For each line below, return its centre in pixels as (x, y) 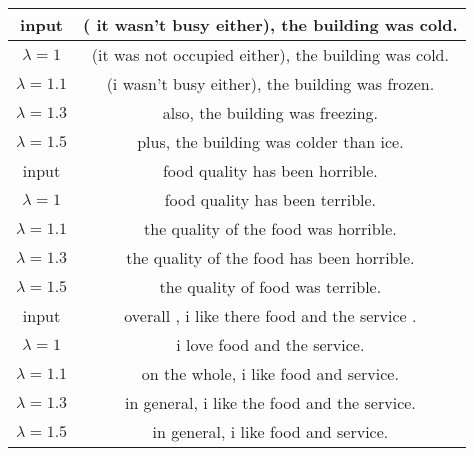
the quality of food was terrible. (270, 286)
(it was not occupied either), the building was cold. (270, 54)
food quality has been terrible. (270, 199)
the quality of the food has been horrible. (270, 257)
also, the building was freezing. (270, 112)
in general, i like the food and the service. (270, 402)
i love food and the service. (270, 344)
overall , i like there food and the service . (270, 315)
